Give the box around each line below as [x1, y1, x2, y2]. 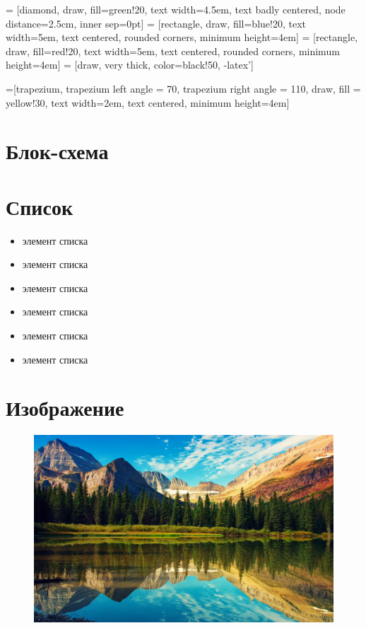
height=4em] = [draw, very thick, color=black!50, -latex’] [6, 57, 254, 72]
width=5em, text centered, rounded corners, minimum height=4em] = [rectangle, [6, 30, 358, 45]
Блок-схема [6, 136, 109, 165]
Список [6, 192, 73, 221]
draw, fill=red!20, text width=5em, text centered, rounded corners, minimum [6, 43, 340, 58]
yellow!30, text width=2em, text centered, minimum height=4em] [6, 95, 290, 110]
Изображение [6, 393, 124, 422]
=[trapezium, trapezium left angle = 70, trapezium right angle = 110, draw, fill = [6, 81, 361, 95]
